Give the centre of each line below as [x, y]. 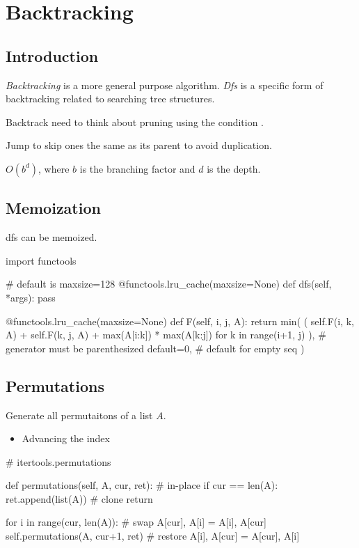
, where [54, 168]
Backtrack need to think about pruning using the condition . [135, 122]
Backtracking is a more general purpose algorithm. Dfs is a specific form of [165, 85]
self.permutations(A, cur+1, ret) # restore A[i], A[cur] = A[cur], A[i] [153, 536]
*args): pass [31, 297]
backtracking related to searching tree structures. [110, 99]
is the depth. [234, 168]
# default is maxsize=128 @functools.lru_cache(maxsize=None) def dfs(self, [169, 284]
